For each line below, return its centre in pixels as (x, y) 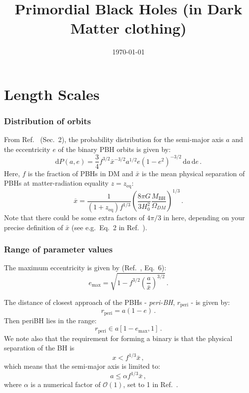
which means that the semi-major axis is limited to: (82, 366)
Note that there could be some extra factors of (74, 218)
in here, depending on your (204, 218)
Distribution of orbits (47, 121)
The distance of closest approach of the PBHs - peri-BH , (89, 302)
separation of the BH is (39, 348)
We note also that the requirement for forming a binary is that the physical (118, 338)
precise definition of (34, 227)
